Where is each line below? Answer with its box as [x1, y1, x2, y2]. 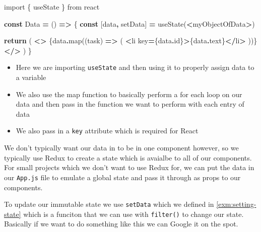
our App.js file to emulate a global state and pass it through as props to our [4, 172, 241, 182]
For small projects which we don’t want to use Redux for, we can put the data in [4, 162, 254, 173]
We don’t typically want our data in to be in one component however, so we [4, 142, 239, 153]
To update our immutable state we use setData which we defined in [4, 199, 214, 209]
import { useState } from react [4, 2, 100, 12]
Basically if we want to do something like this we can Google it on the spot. [4, 218, 238, 229]
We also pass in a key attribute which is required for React [16, 125, 199, 136]
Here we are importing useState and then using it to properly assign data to [16, 62, 254, 72]
